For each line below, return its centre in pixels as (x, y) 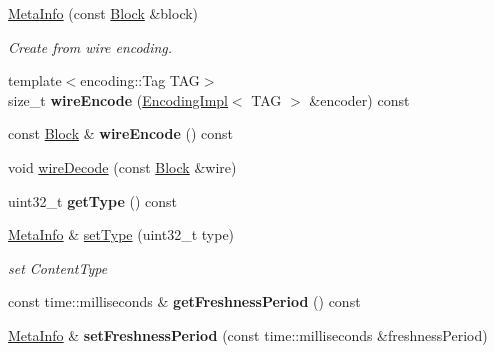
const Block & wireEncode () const (121, 133)
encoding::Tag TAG (140, 80)
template (35, 80)
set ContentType (58, 267)
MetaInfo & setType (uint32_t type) (121, 234)
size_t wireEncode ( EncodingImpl (118, 99)
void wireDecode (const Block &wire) (122, 166)
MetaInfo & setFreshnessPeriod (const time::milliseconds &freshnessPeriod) (248, 334)
